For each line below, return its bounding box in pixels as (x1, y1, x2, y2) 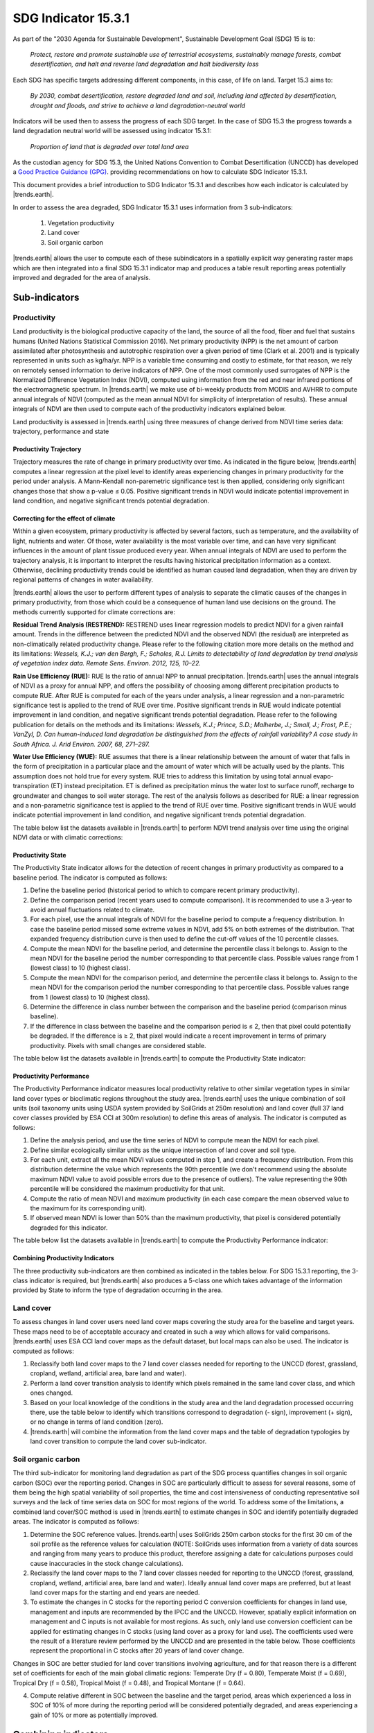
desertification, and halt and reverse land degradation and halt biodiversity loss (30, 60, 259, 69)
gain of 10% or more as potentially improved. (30, 1711, 159, 1719)
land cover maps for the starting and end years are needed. (30, 1588, 200, 1596)
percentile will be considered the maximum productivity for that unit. (30, 1185, 225, 1193)
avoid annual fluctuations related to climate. (30, 905, 155, 914)
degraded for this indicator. (30, 1223, 108, 1232)
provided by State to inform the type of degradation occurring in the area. (12, 1286, 223, 1294)
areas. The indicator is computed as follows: (12, 1517, 139, 1526)
